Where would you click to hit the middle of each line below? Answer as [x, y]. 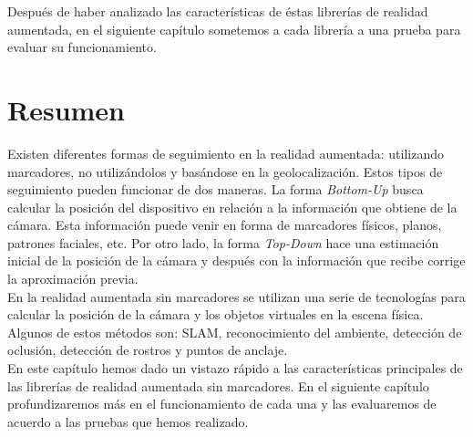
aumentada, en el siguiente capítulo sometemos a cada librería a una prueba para [234, 29]
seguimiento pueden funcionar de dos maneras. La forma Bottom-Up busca [216, 189]
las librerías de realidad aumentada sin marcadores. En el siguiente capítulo [218, 385]
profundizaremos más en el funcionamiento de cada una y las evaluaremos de [222, 404]
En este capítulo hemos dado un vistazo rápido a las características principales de [235, 368]
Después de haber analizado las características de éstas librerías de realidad [218, 11]
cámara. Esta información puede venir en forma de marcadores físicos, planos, [225, 225]
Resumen [66, 109]
